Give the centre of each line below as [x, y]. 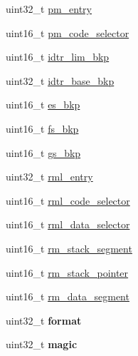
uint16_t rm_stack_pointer [67, 272]
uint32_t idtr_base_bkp [60, 80]
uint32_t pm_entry [49, 9]
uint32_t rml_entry [49, 177]
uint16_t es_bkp [43, 105]
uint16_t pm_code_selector [68, 32]
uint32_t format [44, 320]
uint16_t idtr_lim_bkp [58, 57]
